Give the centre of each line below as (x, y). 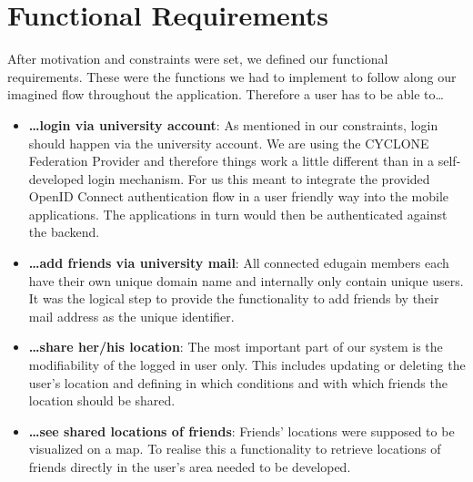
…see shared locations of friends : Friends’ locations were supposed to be (242, 431)
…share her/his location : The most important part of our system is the (236, 347)
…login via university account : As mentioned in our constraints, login (233, 124)
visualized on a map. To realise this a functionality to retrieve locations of (235, 449)
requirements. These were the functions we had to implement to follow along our (232, 76)
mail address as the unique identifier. (131, 316)
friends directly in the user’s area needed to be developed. (190, 467)
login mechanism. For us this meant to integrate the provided (259, 178)
